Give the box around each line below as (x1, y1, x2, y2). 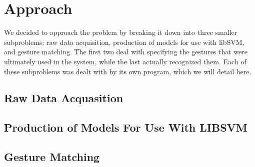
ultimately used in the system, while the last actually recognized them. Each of (4, 56, 246, 66)
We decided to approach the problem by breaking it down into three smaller (4, 27, 237, 37)
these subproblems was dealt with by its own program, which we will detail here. (4, 66, 251, 76)
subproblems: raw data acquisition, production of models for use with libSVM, (4, 36, 244, 47)
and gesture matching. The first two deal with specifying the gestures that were (4, 46, 248, 57)
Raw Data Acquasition (4, 90, 123, 106)
